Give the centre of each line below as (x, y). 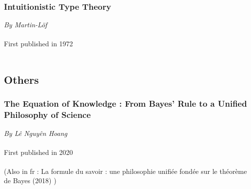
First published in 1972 (39, 44)
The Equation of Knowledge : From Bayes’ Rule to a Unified (125, 104)
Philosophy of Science (48, 115)
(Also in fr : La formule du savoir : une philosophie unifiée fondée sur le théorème (125, 171)
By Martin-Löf (26, 25)
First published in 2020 (39, 152)
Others (21, 79)
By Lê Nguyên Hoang (36, 133)
